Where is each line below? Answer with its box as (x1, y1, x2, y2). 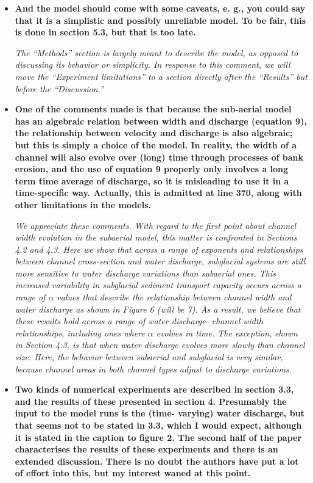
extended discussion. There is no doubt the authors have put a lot (15, 454, 299, 467)
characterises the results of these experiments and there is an (15, 443, 278, 456)
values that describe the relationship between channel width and (57, 291, 292, 303)
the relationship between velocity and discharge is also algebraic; (15, 126, 293, 139)
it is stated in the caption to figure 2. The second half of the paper (15, 430, 302, 443)
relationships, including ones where (15, 326, 145, 339)
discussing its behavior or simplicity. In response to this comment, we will (15, 58, 290, 71)
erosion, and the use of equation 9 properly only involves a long (15, 162, 289, 175)
